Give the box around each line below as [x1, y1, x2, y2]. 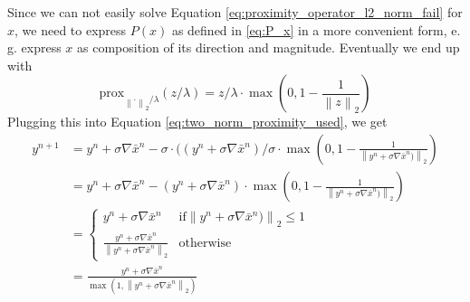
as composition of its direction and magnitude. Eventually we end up [77, 38, 460, 57]
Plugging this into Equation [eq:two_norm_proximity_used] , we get [7, 112, 388, 131]
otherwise [178, 236, 232, 250]
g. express [7, 38, 62, 57]
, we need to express [14, 20, 127, 39]
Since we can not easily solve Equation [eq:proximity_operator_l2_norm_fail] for [7, 3, 463, 21]
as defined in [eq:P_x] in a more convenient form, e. [171, 20, 461, 39]
